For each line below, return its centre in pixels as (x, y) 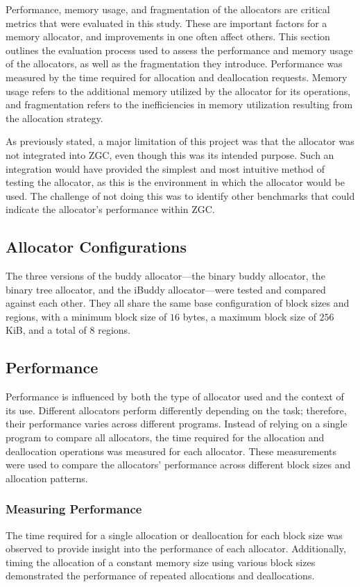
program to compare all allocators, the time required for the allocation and (165, 437)
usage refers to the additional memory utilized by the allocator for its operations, (178, 91)
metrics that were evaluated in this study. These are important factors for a (166, 23)
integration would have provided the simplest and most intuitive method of (165, 168)
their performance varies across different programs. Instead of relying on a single (177, 424)
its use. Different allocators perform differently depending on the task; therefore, (176, 410)
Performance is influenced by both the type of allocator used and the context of (175, 397)
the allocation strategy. (54, 118)
